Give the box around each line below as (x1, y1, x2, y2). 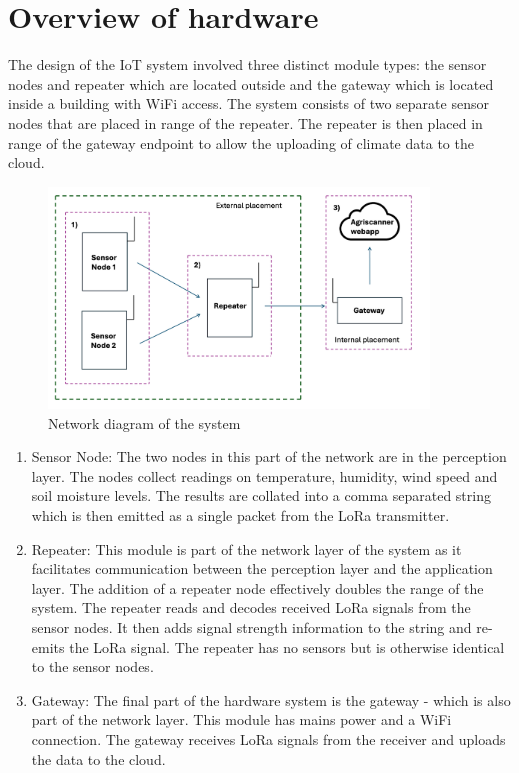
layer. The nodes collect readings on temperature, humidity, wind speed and (31, 465, 498, 486)
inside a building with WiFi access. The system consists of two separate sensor (8, 93, 489, 114)
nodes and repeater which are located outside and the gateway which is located (8, 73, 494, 94)
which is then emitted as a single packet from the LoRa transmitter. (31, 504, 450, 525)
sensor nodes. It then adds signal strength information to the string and (31, 616, 472, 637)
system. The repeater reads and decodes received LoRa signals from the (31, 597, 471, 618)
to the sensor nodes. (31, 656, 154, 677)
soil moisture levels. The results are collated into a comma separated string (31, 485, 491, 506)
